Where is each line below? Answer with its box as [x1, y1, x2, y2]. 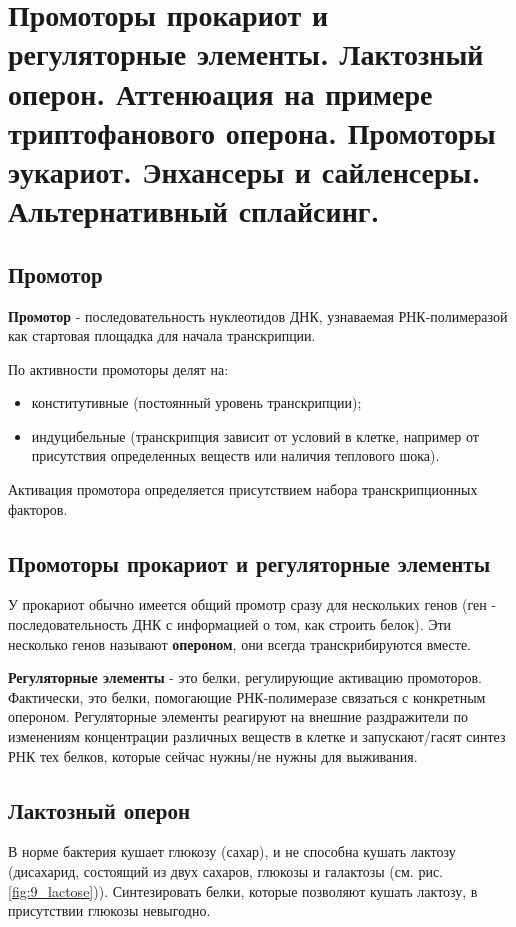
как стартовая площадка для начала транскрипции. [8, 325, 316, 346]
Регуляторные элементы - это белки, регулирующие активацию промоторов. [8, 667, 482, 688]
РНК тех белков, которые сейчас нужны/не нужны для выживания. [8, 745, 418, 766]
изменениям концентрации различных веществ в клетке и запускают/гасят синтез [8, 726, 506, 747]
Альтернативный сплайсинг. [8, 190, 380, 231]
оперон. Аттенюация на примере [8, 72, 433, 113]
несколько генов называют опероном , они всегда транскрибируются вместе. [8, 633, 471, 654]
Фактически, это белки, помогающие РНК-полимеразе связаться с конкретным [8, 686, 486, 707]
